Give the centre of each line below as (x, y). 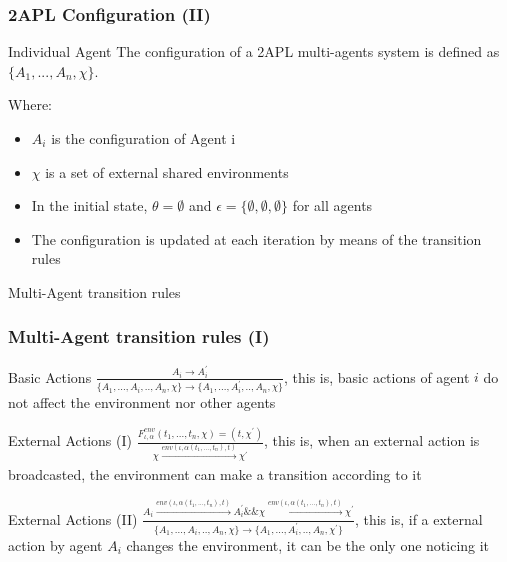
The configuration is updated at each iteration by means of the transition (256, 238)
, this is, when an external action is (372, 440)
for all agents (332, 205)
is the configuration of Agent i (143, 138)
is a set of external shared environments (167, 171)
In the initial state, (89, 205)
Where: (30, 104)
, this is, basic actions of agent (377, 376)
